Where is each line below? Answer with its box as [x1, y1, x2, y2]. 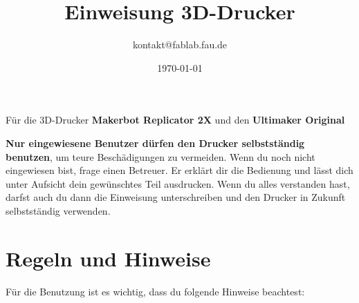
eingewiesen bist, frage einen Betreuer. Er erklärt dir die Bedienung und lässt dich [6, 163, 353, 177]
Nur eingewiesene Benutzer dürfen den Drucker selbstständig [6, 135, 305, 150]
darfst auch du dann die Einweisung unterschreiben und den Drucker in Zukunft [6, 190, 346, 204]
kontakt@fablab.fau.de [132, 37, 228, 52]
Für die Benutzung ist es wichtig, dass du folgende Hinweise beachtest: [6, 284, 305, 298]
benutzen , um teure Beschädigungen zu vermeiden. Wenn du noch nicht [6, 149, 315, 164]
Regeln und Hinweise [6, 244, 211, 272]
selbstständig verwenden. [6, 203, 111, 217]
